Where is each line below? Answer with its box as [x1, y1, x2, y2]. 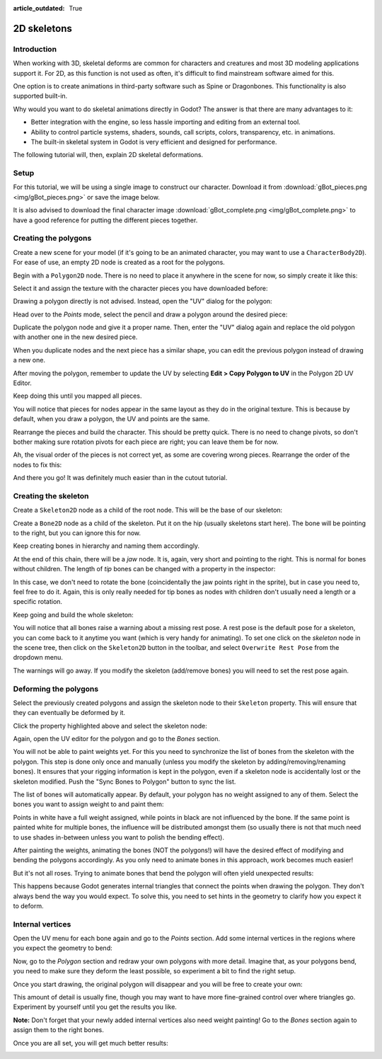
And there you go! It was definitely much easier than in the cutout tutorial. [13, 474, 228, 482]
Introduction [13, 44, 57, 54]
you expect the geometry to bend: [13, 944, 112, 952]
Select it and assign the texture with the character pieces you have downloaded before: [13, 284, 268, 292]
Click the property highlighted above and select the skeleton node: [13, 721, 208, 730]
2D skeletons [13, 22, 72, 35]
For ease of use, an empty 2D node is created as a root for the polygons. [13, 258, 226, 267]
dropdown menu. [13, 653, 63, 662]
